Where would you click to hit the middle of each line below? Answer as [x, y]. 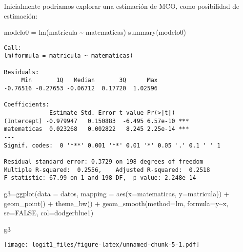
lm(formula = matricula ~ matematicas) [69, 56]
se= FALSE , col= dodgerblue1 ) [49, 213]
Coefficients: [27, 105]
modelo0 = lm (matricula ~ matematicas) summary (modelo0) [95, 32]
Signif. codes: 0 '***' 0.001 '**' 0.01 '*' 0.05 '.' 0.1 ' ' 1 [112, 145]
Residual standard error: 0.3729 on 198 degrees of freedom [104, 161]
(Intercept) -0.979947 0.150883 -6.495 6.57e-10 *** [97, 121]
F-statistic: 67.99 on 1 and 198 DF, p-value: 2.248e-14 [100, 178]
